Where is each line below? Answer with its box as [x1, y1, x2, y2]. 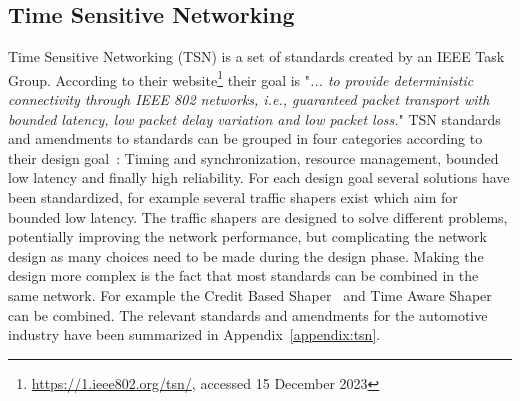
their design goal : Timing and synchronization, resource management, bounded [8, 147, 499, 168]
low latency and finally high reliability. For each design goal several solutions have [8, 167, 510, 188]
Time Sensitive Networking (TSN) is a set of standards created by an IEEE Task [8, 46, 505, 67]
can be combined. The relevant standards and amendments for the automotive [8, 304, 488, 325]
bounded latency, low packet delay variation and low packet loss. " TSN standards [8, 108, 501, 129]
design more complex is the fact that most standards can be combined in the [8, 265, 479, 286]
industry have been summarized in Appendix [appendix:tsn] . [8, 324, 381, 345]
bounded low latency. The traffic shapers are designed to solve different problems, [8, 206, 508, 227]
